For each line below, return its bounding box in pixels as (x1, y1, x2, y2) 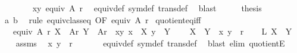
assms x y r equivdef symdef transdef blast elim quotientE (15, 36, 285, 49)
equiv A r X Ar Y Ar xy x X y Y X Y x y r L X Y (12, 25, 292, 38)
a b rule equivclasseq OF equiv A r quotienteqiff (4, 13, 201, 26)
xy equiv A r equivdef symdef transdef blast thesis (32, 2, 262, 14)
